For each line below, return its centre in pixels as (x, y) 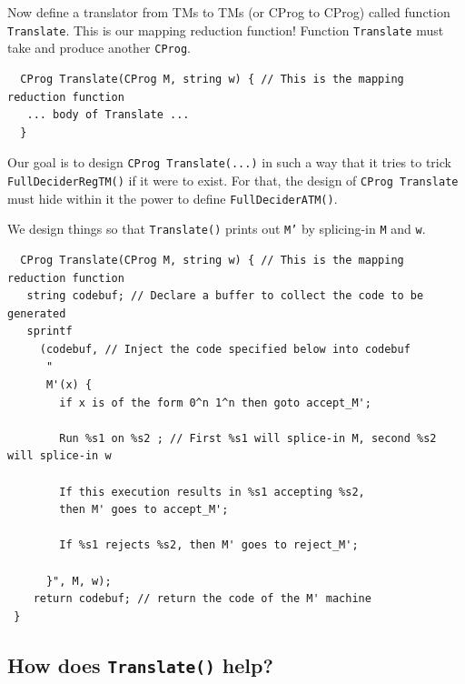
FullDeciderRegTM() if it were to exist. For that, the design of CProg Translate (233, 180)
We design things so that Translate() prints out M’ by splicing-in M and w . (217, 229)
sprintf (49, 332)
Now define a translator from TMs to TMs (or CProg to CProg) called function (229, 12)
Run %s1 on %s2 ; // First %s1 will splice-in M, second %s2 (248, 438)
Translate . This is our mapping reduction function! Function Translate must (226, 30)
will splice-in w (59, 456)
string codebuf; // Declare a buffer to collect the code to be (225, 296)
